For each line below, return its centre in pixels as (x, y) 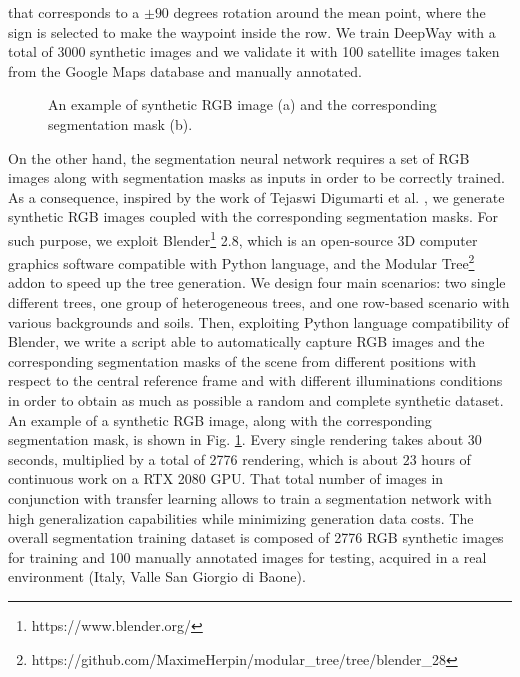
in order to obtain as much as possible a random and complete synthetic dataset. (256, 400)
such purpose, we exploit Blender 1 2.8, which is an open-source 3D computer (243, 238)
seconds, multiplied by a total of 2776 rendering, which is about (203, 458)
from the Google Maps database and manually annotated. (185, 70)
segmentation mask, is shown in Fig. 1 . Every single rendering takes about (236, 439)
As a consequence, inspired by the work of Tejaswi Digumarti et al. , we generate (256, 196)
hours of (446, 458)
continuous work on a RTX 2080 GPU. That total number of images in (226, 478)
